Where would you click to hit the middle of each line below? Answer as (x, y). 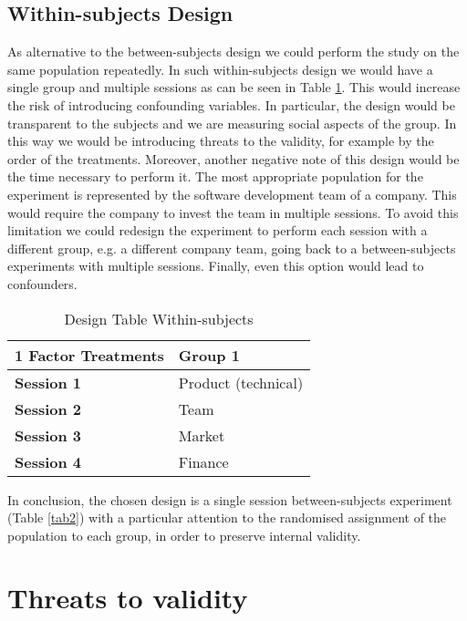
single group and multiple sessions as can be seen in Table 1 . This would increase (234, 87)
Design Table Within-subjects (159, 318)
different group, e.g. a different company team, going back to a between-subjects (232, 248)
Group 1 (209, 355)
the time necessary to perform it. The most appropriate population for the (215, 176)
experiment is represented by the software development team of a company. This (232, 194)
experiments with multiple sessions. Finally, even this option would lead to (216, 266)
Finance (203, 461)
